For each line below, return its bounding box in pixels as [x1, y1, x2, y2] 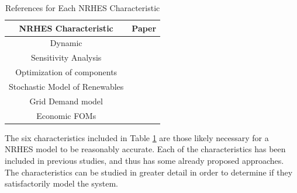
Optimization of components [15, 66, 118, 78]
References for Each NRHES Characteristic [5, 2, 160, 13]
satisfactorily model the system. [5, 177, 118, 190]
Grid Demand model [29, 94, 103, 107]
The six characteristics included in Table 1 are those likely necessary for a [5, 131, 269, 143]
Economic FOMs [36, 109, 96, 121]
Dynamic [50, 37, 82, 49]
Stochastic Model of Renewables [9, 80, 124, 92]
